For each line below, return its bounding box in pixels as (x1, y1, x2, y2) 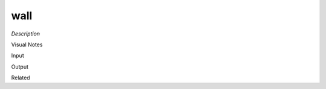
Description (11, 30, 40, 37)
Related (11, 74, 30, 81)
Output (11, 63, 28, 70)
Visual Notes (11, 41, 43, 48)
